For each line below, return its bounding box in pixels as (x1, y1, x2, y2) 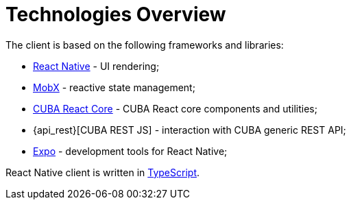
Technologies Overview (5, 3, 226, 26)
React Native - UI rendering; (33, 60, 160, 72)
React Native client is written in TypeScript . (5, 166, 200, 178)
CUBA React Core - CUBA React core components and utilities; (33, 102, 317, 114)
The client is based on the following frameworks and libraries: (5, 38, 284, 51)
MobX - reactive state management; (33, 81, 195, 93)
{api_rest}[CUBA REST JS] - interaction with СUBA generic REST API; (33, 123, 346, 136)
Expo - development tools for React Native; (33, 145, 228, 157)
